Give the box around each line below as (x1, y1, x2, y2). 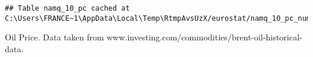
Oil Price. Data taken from (5, 31, 104, 43)
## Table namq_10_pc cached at (5, 4, 130, 12)
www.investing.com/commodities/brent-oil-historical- (107, 31, 303, 43)
